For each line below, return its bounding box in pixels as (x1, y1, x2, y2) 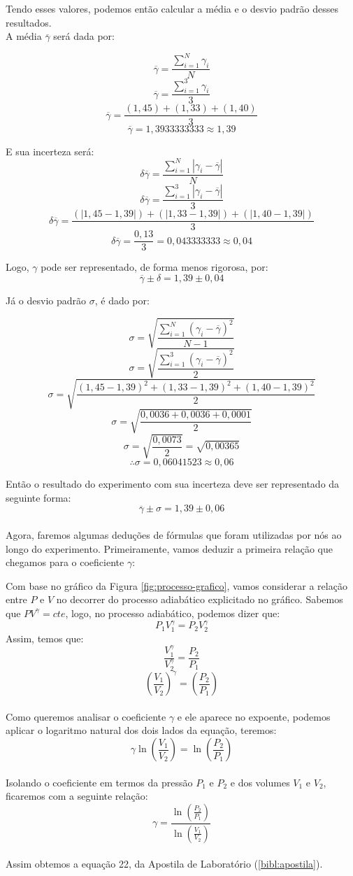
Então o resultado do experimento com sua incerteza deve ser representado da (6, 476, 340, 491)
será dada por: (53, 29, 115, 43)
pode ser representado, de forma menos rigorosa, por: (41, 260, 268, 274)
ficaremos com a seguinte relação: (6, 789, 148, 803)
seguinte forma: (6, 490, 71, 504)
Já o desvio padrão (6, 292, 87, 307)
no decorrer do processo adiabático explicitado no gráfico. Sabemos (56, 592, 343, 607)
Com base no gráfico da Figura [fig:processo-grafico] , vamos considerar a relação (6, 578, 347, 593)
